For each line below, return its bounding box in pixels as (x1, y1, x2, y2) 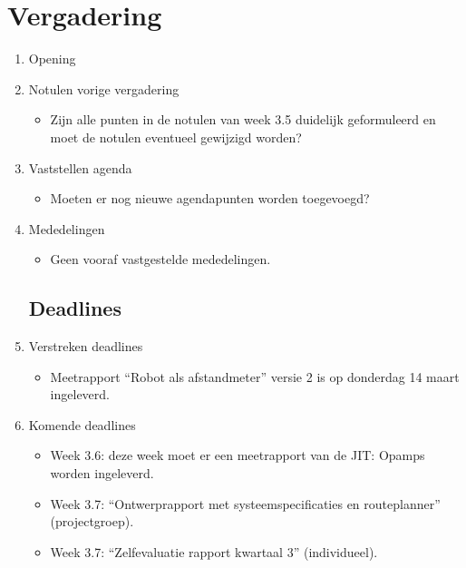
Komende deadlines (28, 415, 136, 434)
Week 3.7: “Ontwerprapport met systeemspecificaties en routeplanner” (50, 494, 441, 513)
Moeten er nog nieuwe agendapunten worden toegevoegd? (50, 189, 370, 208)
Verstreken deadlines (28, 337, 143, 356)
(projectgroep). (50, 512, 134, 531)
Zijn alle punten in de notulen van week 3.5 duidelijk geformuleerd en (50, 110, 436, 129)
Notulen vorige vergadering (28, 79, 180, 98)
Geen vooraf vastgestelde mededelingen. (50, 250, 271, 269)
